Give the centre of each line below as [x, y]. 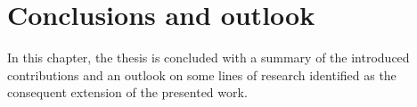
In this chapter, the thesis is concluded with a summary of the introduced [208, 58]
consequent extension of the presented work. [127, 92]
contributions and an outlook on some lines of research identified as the [202, 74]
